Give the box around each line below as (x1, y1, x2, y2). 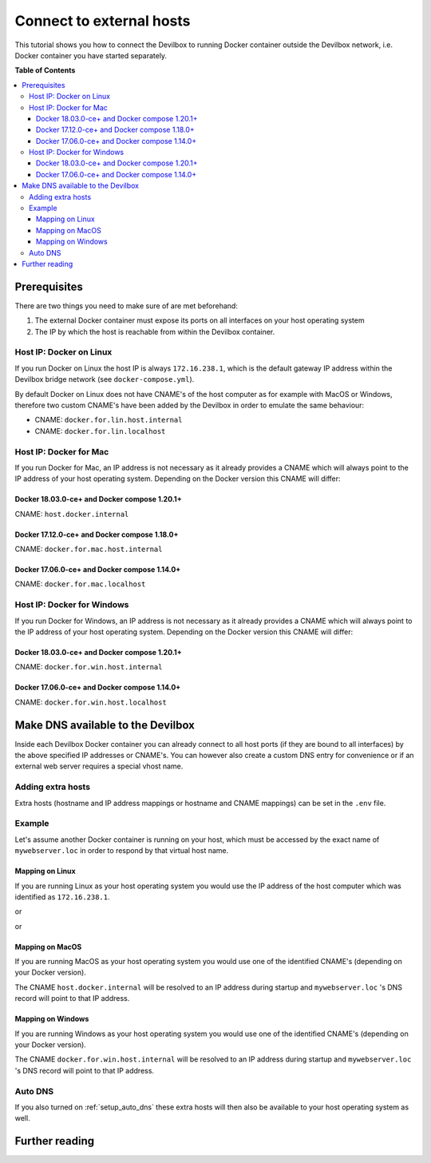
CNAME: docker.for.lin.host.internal (34, 415, 183, 425)
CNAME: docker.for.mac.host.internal (14, 544, 163, 554)
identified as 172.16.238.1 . (14, 891, 111, 902)
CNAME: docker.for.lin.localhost (34, 426, 166, 435)
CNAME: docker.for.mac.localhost (14, 579, 146, 589)
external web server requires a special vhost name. (14, 761, 184, 771)
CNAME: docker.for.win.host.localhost (14, 697, 167, 707)
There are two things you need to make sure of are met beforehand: (14, 300, 239, 311)
